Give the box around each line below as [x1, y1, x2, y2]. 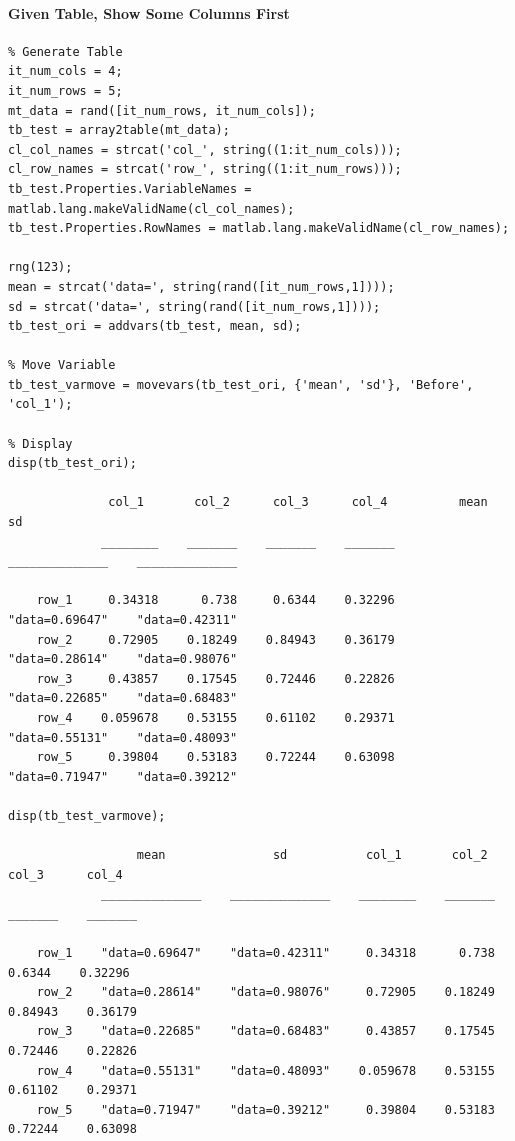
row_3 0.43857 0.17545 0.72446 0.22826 [36, 671, 395, 686]
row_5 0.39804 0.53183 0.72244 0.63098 [36, 750, 395, 765]
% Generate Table [8, 44, 123, 59]
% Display [8, 436, 73, 451]
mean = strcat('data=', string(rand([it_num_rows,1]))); [8, 279, 395, 294]
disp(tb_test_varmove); [8, 808, 166, 823]
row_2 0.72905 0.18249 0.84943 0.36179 [36, 632, 395, 647]
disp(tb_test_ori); [8, 456, 137, 471]
